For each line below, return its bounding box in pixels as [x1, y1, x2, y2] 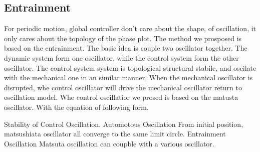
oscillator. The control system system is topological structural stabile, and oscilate [4, 62, 256, 73]
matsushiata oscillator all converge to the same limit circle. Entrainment [4, 128, 226, 139]
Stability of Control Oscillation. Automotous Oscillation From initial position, [4, 118, 243, 129]
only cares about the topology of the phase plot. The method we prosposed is [4, 33, 242, 43]
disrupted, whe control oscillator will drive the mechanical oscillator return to [4, 82, 242, 92]
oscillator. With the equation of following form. [4, 101, 149, 112]
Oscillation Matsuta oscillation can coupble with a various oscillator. [4, 138, 214, 148]
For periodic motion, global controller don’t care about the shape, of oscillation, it [4, 23, 256, 34]
